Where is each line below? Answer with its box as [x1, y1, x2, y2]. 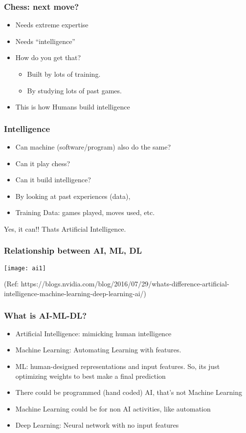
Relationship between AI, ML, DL [4, 244, 142, 257]
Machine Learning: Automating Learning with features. [15, 345, 181, 355]
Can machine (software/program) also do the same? [15, 142, 171, 152]
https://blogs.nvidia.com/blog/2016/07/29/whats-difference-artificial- [21, 279, 229, 289]
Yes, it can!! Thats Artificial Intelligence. [4, 223, 126, 234]
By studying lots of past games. [27, 85, 122, 95]
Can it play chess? [15, 158, 70, 168]
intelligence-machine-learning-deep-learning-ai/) [4, 288, 146, 299]
